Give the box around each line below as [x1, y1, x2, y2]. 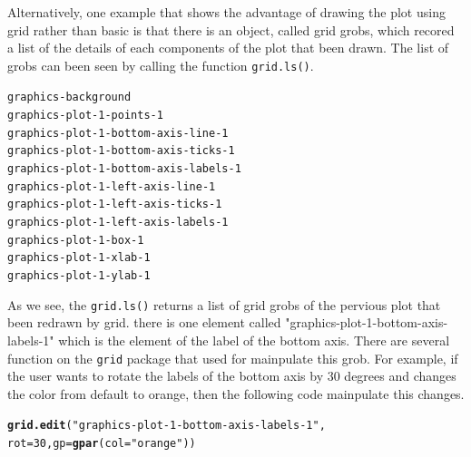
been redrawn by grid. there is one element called [7, 313, 281, 332]
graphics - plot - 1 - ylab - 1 [7, 269, 151, 282]
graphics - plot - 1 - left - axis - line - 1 [7, 180, 216, 193]
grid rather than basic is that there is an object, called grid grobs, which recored [7, 20, 455, 39]
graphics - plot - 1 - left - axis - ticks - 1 [7, 198, 222, 211]
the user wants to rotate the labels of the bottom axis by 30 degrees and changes [7, 366, 456, 385]
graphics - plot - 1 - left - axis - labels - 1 [7, 216, 229, 229]
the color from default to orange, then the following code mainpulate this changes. [7, 384, 465, 403]
